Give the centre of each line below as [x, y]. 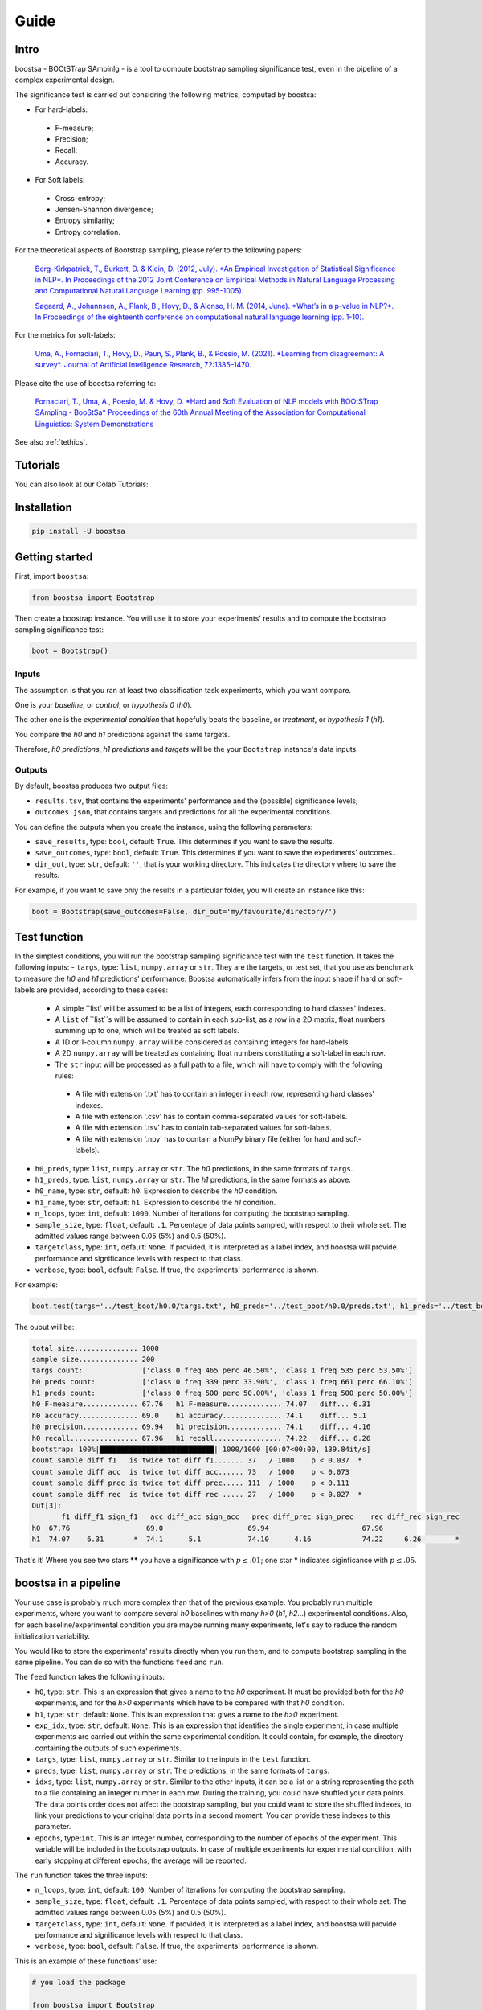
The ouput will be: [45, 1327]
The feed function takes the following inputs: [90, 1677]
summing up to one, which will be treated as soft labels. [147, 1031]
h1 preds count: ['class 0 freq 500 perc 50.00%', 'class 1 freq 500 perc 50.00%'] [223, 1393]
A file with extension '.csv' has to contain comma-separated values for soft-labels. [211, 1117]
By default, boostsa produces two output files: [92, 786]
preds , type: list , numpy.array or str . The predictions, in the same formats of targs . [182, 1770]
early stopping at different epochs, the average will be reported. [141, 1860]
